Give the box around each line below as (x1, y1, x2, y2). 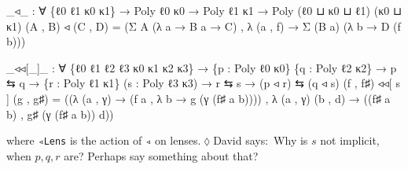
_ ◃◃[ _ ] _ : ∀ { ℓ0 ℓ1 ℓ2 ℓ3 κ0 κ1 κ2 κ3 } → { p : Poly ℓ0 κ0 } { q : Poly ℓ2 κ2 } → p (6, 59, 397, 75)
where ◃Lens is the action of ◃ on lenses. (6, 132, 201, 149)
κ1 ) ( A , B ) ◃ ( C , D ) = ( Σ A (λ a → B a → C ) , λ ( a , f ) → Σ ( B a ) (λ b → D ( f (6, 17, 401, 34)
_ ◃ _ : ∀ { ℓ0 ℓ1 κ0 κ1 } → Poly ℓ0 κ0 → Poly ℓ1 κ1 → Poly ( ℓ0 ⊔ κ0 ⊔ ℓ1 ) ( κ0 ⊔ (6, 2, 402, 18)
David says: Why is (213, 132, 308, 149)
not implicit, (320, 132, 380, 149)
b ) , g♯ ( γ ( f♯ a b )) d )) (6, 105, 114, 122)
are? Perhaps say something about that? (64, 147, 259, 163)
